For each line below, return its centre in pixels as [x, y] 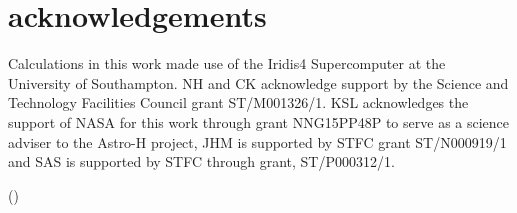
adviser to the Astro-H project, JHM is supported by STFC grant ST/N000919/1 [257, 141]
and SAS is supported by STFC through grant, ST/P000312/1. [201, 161]
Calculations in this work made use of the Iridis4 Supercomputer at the [227, 63]
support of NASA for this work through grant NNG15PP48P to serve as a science [259, 121]
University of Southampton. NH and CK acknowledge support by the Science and [258, 82]
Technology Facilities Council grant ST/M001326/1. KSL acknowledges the [238, 102]
